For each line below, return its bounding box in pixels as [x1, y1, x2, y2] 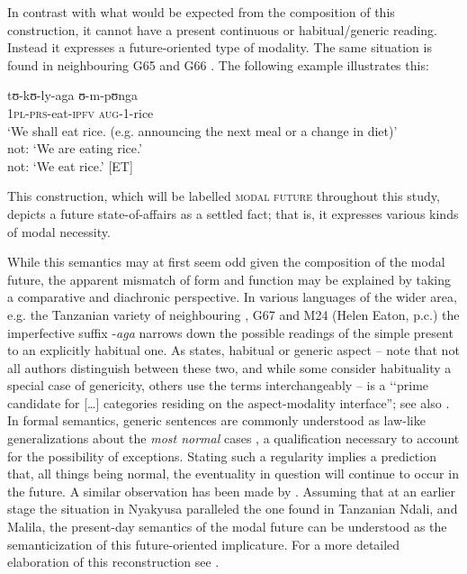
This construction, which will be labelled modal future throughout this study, [7, 187, 440, 205]
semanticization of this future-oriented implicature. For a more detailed [7, 534, 400, 553]
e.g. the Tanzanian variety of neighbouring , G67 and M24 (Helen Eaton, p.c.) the [7, 305, 460, 323]
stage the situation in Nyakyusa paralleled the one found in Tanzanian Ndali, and [7, 499, 458, 518]
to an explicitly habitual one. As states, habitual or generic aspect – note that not [7, 341, 460, 360]
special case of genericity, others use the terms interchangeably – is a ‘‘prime [7, 376, 429, 395]
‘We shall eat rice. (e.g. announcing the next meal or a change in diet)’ [7, 121, 398, 140]
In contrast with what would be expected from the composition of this [7, 3, 395, 21]
